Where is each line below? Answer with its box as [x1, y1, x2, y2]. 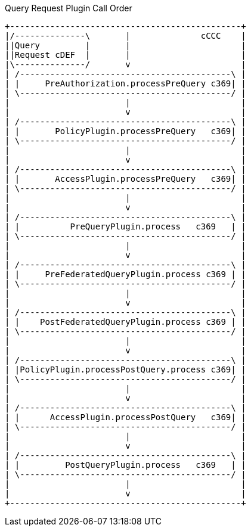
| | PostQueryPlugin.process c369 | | [5, 460, 246, 470]
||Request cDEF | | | [5, 50, 246, 60]
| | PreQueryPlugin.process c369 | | [5, 222, 246, 231]
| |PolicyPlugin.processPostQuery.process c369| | [5, 365, 246, 374]
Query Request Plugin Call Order [5, 3, 132, 13]
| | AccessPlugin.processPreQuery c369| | [5, 174, 246, 184]
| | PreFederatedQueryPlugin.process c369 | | [5, 269, 246, 279]
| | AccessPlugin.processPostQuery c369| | [5, 412, 246, 422]
